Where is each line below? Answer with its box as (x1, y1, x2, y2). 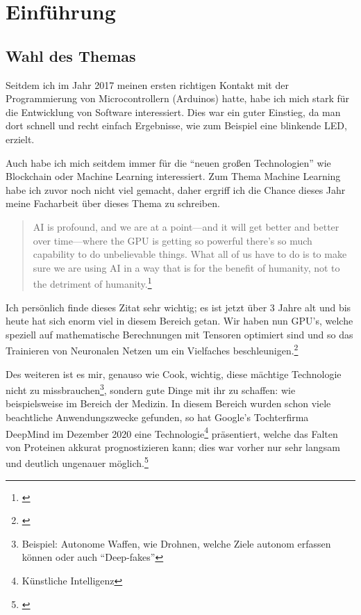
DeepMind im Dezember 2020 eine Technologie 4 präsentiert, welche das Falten (6, 424, 338, 441)
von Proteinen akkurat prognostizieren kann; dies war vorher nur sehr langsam (6, 439, 340, 454)
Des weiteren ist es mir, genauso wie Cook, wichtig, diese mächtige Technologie (6, 366, 342, 381)
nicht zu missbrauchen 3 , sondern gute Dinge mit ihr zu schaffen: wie (6, 381, 296, 397)
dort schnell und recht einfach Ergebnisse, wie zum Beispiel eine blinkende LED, (6, 118, 347, 133)
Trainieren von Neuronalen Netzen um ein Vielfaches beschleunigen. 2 (6, 341, 299, 357)
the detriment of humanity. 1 (33, 274, 152, 290)
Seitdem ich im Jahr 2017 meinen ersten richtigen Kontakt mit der (6, 77, 289, 92)
